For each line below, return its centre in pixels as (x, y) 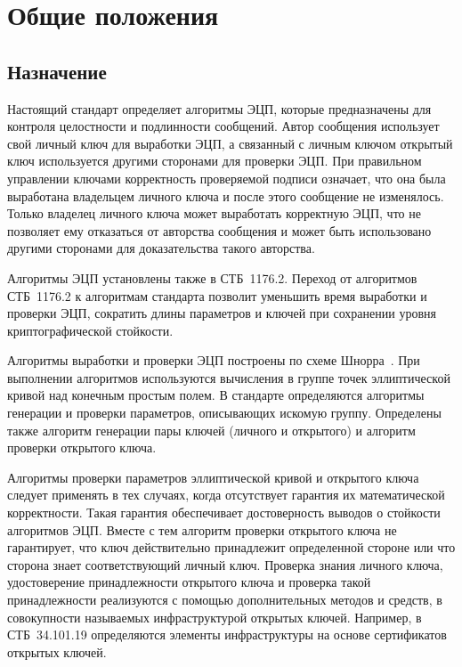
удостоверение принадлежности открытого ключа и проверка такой (189, 582)
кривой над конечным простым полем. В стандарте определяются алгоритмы (216, 395)
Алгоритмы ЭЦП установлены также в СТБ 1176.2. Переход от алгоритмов (212, 277)
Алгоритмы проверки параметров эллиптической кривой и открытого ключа (213, 477)
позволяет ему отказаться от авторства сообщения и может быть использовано (219, 230)
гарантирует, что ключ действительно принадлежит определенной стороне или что (231, 547)
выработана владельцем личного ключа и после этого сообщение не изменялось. (226, 195)
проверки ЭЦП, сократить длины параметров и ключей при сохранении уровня (222, 313)
